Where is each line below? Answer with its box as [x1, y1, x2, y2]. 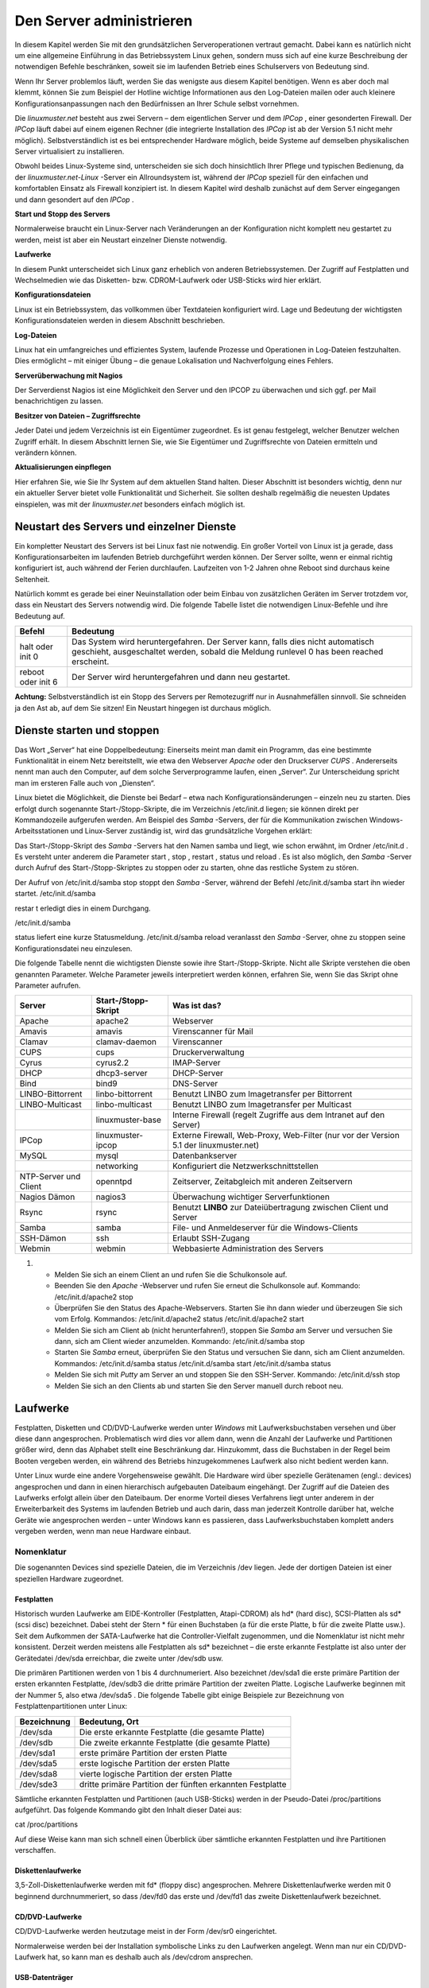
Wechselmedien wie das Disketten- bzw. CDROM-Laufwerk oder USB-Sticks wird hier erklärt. [14, 275, 322, 285]
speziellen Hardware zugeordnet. [14, 1574, 124, 1583]
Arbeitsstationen [14, 826, 69, 836]
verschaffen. [14, 1846, 56, 1855]
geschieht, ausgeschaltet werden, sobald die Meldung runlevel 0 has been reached [71, 646, 384, 658]
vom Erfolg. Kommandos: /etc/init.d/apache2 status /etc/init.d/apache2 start [54, 1314, 305, 1324]
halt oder [19, 641, 53, 652]
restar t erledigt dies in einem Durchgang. [14, 903, 151, 913]
